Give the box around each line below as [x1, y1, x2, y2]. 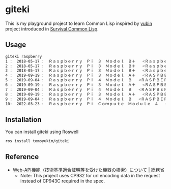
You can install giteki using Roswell [5, 129, 79, 135]
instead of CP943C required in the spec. [20, 178, 105, 184]
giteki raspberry [5, 54, 42, 59]
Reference [5, 152, 39, 161]
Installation [5, 115, 42, 124]
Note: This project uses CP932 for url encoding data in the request [20, 172, 160, 178]
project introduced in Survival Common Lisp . [5, 25, 99, 31]
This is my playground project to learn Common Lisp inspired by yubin [5, 20, 153, 26]
